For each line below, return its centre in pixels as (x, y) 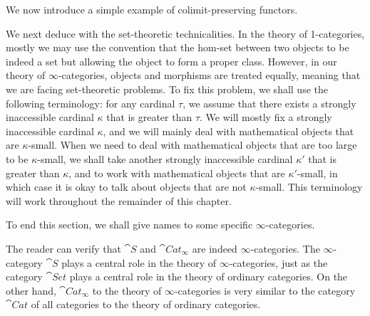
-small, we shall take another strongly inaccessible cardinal (165, 158)
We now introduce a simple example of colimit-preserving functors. (152, 9)
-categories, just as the (278, 262)
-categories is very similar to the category (265, 290)
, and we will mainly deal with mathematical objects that (228, 131)
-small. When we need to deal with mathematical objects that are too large (192, 145)
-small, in (317, 173)
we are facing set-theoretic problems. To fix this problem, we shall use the (167, 89)
